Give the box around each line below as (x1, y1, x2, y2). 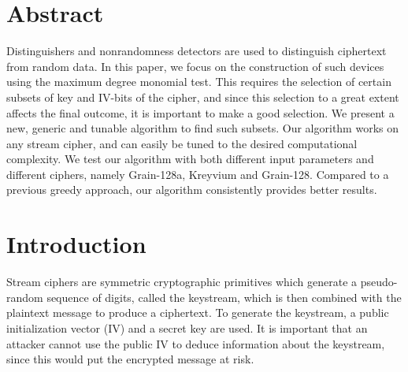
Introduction (6, 228, 147, 260)
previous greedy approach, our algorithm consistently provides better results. (6, 181, 377, 198)
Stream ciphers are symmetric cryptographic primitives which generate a (6, 273, 358, 290)
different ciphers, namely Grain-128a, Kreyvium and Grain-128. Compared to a (6, 166, 389, 182)
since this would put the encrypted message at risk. (6, 351, 254, 367)
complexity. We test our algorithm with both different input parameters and (6, 151, 374, 167)
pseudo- (360, 273, 398, 290)
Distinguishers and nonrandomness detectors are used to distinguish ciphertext (6, 43, 387, 59)
